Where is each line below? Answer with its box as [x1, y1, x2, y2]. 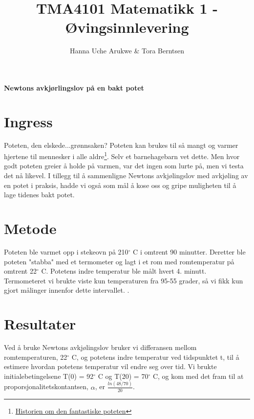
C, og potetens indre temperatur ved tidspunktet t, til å [71, 351, 239, 362]
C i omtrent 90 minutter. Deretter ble [133, 246, 246, 256]
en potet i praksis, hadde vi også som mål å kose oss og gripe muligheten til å [4, 180, 236, 190]
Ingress [4, 111, 53, 131]
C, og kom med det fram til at [152, 371, 244, 381]
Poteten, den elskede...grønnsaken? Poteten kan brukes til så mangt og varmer [4, 140, 238, 150]
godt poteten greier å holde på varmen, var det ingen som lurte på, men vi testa [4, 161, 244, 171]
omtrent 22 [4, 266, 37, 276]
